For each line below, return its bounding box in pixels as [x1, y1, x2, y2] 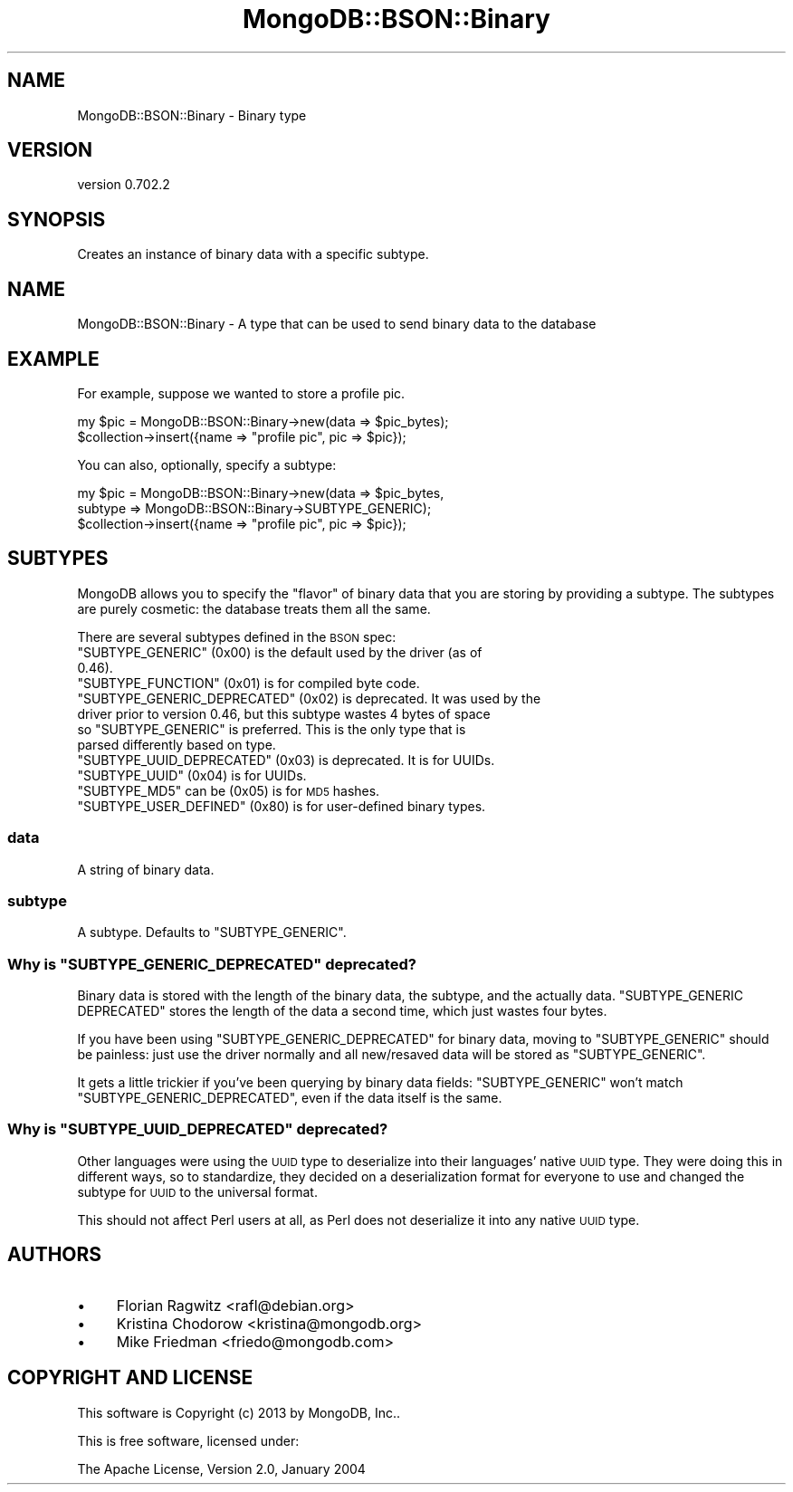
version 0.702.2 [77, 177, 170, 193]
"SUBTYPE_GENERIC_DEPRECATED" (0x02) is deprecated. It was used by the [77, 690, 541, 706]
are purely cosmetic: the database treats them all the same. [77, 600, 431, 617]
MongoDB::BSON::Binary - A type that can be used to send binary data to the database [77, 316, 597, 332]
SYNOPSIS [7, 207, 106, 231]
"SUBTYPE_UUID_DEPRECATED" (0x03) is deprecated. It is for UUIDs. [77, 751, 495, 768]
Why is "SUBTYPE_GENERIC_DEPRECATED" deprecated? [7, 954, 416, 973]
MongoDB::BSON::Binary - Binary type [77, 107, 307, 123]
